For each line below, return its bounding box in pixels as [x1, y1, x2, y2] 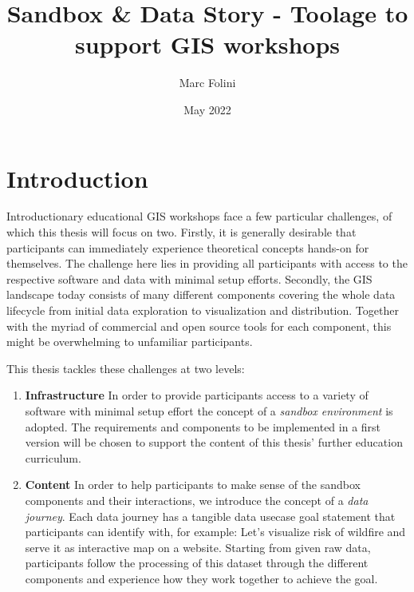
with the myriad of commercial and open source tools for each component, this [6, 317, 392, 334]
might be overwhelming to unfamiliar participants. [6, 333, 253, 350]
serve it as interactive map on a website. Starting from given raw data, [25, 538, 371, 555]
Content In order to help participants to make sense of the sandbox [25, 476, 361, 493]
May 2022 [183, 101, 231, 117]
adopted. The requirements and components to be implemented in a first [25, 418, 381, 435]
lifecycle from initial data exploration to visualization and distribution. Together [6, 302, 399, 318]
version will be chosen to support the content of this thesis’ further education [25, 434, 403, 451]
